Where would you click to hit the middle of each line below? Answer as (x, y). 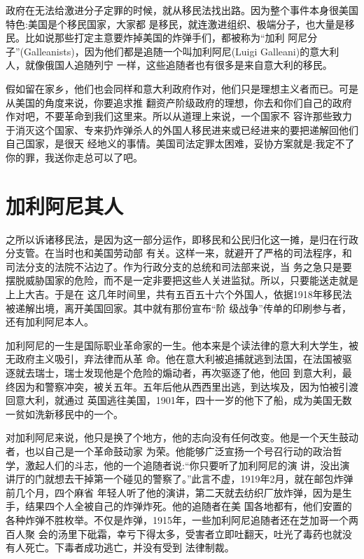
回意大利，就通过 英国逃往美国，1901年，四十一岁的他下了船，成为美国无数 (179, 400)
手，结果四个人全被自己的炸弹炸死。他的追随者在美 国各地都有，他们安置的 (179, 506)
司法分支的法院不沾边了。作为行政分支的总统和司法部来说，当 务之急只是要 (179, 266)
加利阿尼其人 (65, 205)
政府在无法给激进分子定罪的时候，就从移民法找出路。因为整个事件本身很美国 (182, 10)
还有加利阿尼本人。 (50, 322)
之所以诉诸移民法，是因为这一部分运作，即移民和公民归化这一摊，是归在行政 (182, 239)
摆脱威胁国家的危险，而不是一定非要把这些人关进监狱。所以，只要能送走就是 (182, 280)
